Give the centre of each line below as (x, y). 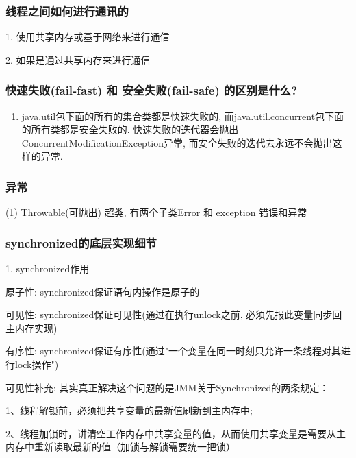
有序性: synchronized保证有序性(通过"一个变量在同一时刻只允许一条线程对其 (173, 351)
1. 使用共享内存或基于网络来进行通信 (88, 37)
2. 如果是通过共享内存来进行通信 (78, 59)
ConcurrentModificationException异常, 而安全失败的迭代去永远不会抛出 (177, 142)
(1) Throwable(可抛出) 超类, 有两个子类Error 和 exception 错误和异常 (156, 212)
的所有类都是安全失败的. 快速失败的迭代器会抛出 (130, 129)
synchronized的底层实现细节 (81, 242)
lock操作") (37, 364)
